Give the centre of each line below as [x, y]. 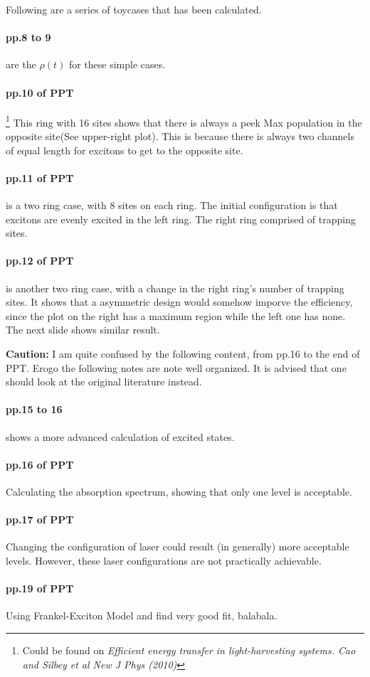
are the [21, 64]
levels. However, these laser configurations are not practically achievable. [164, 560]
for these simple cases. [117, 64]
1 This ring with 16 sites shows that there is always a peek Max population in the [184, 121]
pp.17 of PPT [40, 519]
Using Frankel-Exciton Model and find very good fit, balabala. [142, 615]
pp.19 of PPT [40, 588]
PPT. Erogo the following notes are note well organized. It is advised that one [176, 367]
